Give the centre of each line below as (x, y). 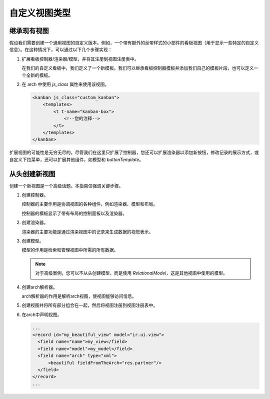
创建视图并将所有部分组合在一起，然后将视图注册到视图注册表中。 (89, 305)
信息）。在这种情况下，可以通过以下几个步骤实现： (61, 49)
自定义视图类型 (40, 13)
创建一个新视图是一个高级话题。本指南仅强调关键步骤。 (66, 185)
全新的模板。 (39, 75)
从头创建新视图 (32, 174)
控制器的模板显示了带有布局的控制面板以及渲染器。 (74, 213)
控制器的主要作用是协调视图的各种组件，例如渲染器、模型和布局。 (89, 204)
